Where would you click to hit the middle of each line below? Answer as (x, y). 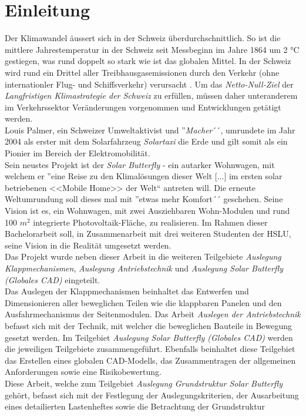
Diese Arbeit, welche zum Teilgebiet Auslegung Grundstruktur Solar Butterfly (144, 383)
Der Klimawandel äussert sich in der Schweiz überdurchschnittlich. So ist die (143, 38)
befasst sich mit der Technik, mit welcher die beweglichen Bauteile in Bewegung (149, 325)
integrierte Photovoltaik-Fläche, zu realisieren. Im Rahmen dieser (150, 222)
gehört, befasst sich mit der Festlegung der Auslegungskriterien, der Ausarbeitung (152, 395)
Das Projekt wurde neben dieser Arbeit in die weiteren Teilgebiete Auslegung (143, 256)
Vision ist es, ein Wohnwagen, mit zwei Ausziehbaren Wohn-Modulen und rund (147, 211)
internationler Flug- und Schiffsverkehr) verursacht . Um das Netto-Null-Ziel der (149, 84)
